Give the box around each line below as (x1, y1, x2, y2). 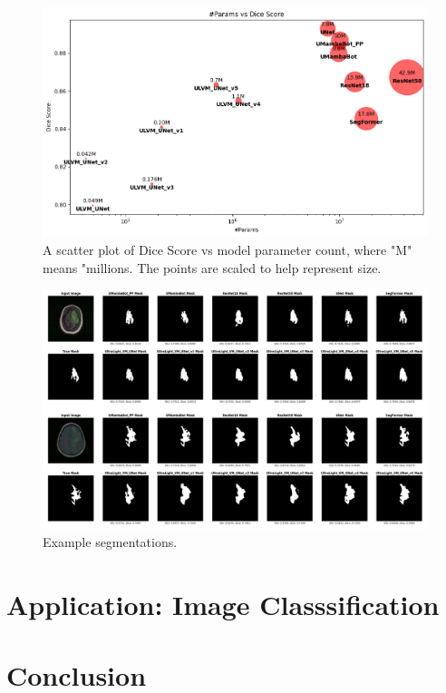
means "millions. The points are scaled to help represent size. (43, 258, 382, 277)
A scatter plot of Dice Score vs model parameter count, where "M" (43, 240, 412, 259)
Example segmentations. (43, 532, 178, 551)
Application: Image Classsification (6, 585, 440, 622)
